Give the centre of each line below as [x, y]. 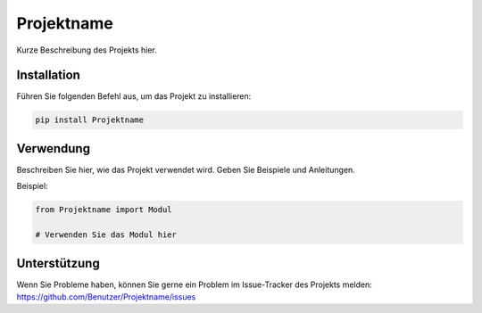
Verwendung [54, 148]
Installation [48, 75]
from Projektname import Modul [104, 210]
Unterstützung [58, 263]
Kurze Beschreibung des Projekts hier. [87, 50]
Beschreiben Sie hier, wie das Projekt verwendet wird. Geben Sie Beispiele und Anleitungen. [186, 169]
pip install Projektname [90, 120]
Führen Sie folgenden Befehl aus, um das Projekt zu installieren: [134, 96]
